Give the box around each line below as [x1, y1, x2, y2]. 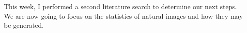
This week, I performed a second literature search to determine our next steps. [4, 1, 237, 11]
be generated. [4, 20, 44, 30]
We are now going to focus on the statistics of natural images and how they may [4, 11, 243, 21]
